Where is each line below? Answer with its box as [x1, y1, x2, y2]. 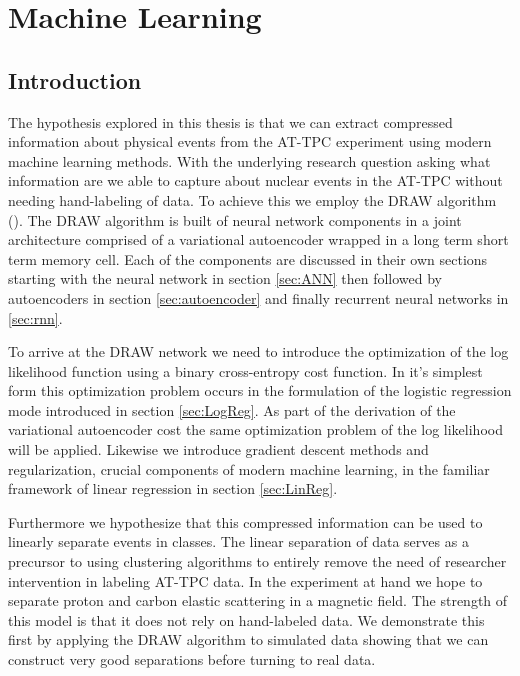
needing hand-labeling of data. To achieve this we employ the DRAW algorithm [8, 189, 497, 210]
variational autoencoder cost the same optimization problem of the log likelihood [8, 419, 503, 440]
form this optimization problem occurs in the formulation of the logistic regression [8, 380, 512, 401]
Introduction [8, 64, 142, 95]
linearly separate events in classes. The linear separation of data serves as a [8, 531, 469, 552]
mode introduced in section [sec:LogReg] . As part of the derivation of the [8, 399, 456, 420]
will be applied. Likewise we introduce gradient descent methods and [8, 439, 429, 460]
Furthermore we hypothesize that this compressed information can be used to [8, 511, 483, 532]
